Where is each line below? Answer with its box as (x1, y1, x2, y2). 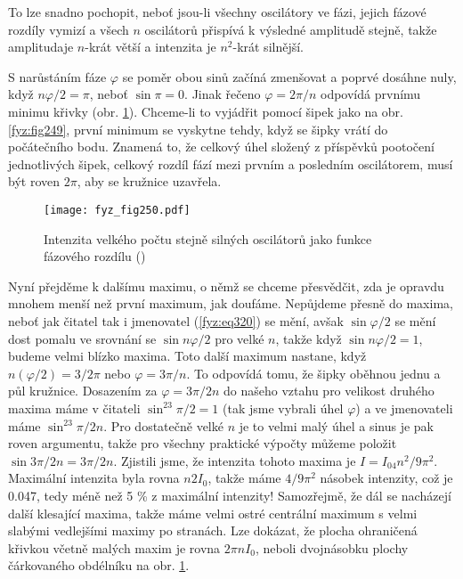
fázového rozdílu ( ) (44, 247, 146, 265)
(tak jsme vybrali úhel (223, 398, 344, 417)
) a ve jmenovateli (355, 398, 453, 417)
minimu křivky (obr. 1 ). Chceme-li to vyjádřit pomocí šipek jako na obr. (8, 102, 403, 120)
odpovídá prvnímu (321, 85, 421, 103)
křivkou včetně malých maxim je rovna (8, 538, 221, 557)
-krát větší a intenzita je (85, 37, 216, 56)
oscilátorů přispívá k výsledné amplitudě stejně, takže (144, 20, 437, 38)
